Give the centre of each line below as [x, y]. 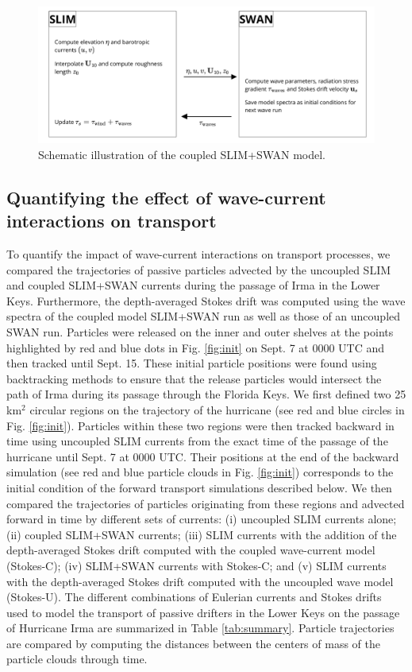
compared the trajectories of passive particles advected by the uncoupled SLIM [199, 269]
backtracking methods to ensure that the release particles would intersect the [194, 378]
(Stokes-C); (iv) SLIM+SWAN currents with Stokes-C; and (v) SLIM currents [196, 565]
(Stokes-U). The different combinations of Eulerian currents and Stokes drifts [194, 597]
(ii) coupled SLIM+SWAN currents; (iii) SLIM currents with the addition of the [202, 534]
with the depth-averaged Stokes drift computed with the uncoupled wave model [200, 581]
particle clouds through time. [77, 659]
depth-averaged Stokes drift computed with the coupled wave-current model [191, 550]
